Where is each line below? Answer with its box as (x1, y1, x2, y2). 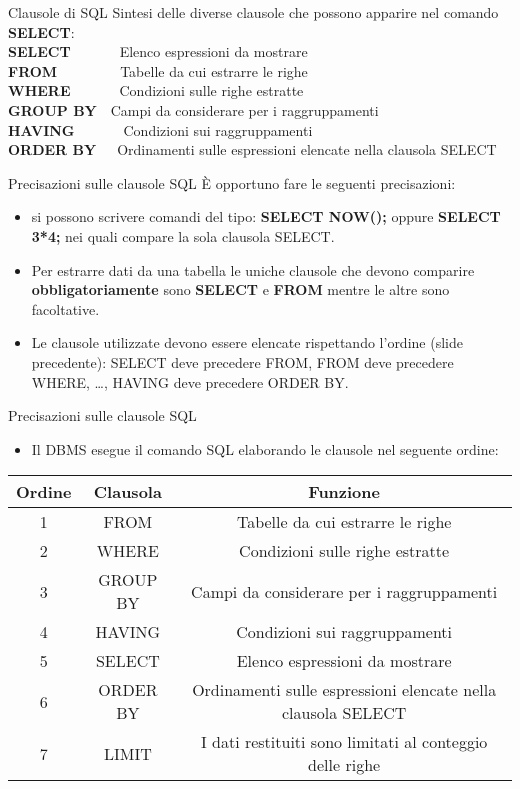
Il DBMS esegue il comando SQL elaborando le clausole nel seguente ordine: (31, 438, 499, 459)
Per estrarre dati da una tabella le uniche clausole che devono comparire (31, 259, 475, 280)
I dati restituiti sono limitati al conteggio (200, 730, 488, 754)
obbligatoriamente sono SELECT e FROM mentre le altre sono (31, 279, 450, 300)
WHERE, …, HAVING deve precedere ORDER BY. (31, 371, 349, 392)
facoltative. (31, 298, 100, 319)
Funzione (308, 480, 380, 504)
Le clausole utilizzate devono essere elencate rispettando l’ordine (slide (31, 332, 463, 353)
